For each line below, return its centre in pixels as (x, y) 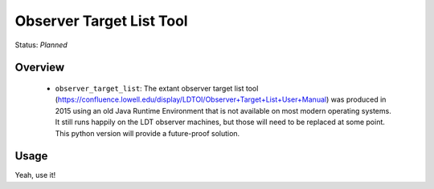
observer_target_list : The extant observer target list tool (157, 88)
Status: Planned (41, 45)
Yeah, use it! (35, 175)
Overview (40, 68)
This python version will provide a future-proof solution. (147, 133)
